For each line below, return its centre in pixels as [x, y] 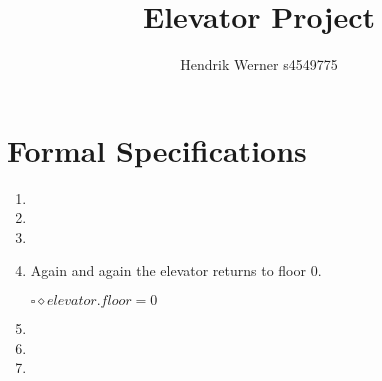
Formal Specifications [157, 149]
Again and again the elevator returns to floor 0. [176, 270]
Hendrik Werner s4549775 [259, 64]
